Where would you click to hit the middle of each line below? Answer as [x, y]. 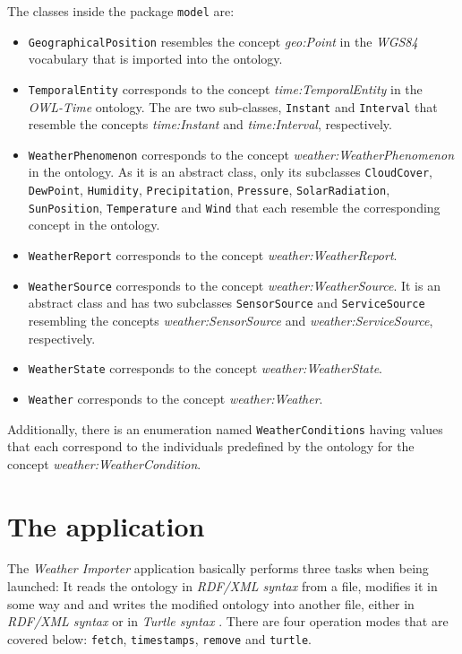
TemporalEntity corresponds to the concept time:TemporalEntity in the [225, 88]
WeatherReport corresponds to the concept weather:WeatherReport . [213, 255]
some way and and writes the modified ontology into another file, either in [211, 603]
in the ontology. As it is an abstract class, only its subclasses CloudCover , [230, 172]
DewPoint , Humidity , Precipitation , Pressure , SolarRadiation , [209, 190]
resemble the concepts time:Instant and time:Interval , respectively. [210, 124]
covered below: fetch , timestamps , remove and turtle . [159, 638]
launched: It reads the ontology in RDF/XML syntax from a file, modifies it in [222, 586]
